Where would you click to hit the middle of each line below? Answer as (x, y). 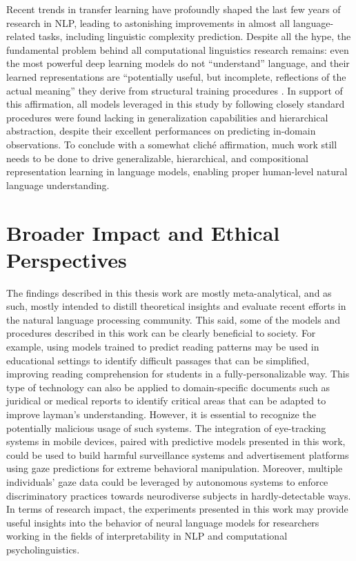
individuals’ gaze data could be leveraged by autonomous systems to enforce (167, 481)
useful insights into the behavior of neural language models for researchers (163, 522)
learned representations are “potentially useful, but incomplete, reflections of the (176, 76)
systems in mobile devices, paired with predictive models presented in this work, (176, 441)
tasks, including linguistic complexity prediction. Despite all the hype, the (195, 36)
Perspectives (67, 259)
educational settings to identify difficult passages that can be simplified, (158, 360)
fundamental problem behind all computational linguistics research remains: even (178, 49)
